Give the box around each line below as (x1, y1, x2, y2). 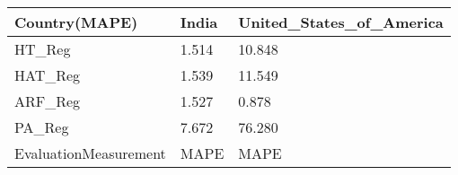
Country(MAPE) (14, 12, 138, 32)
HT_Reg (14, 39, 71, 59)
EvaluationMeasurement (14, 143, 166, 163)
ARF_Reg (14, 91, 81, 111)
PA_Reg (14, 117, 69, 137)
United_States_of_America (238, 12, 444, 32)
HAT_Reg (14, 65, 81, 85)
